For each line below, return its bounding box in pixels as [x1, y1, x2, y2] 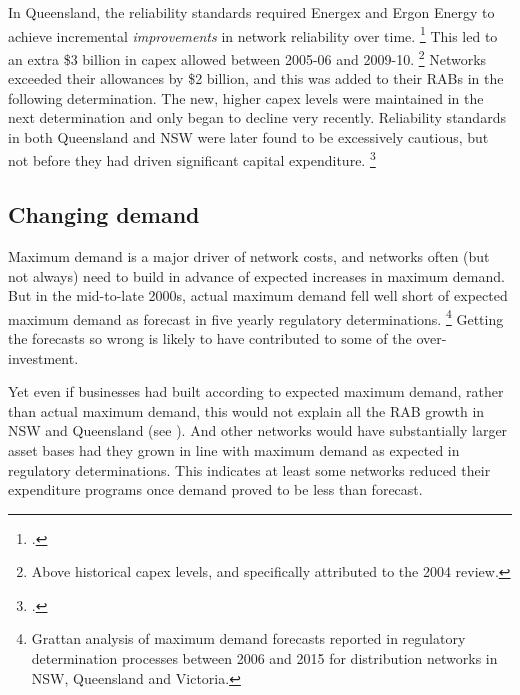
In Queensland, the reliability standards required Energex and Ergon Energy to [8, 2, 495, 22]
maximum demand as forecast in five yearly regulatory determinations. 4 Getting [8, 305, 504, 329]
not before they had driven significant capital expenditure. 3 [8, 147, 376, 171]
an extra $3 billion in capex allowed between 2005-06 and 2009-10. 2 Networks [8, 45, 487, 69]
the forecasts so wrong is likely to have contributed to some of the [8, 327, 412, 348]
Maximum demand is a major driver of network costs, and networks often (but [8, 245, 490, 266]
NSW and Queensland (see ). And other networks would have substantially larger [8, 420, 508, 441]
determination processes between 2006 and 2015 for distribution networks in [31, 648, 498, 669]
